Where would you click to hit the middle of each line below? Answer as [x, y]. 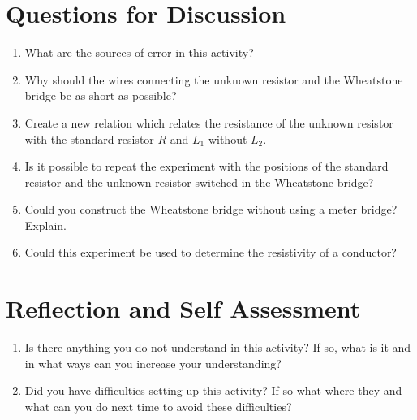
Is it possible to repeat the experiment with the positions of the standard [206, 166]
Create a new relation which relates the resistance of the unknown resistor [209, 122]
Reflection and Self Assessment [183, 308]
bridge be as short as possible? [101, 95]
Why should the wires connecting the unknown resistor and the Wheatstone [214, 79]
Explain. [45, 225]
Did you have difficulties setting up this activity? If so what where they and [213, 390]
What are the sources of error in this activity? [139, 52]
